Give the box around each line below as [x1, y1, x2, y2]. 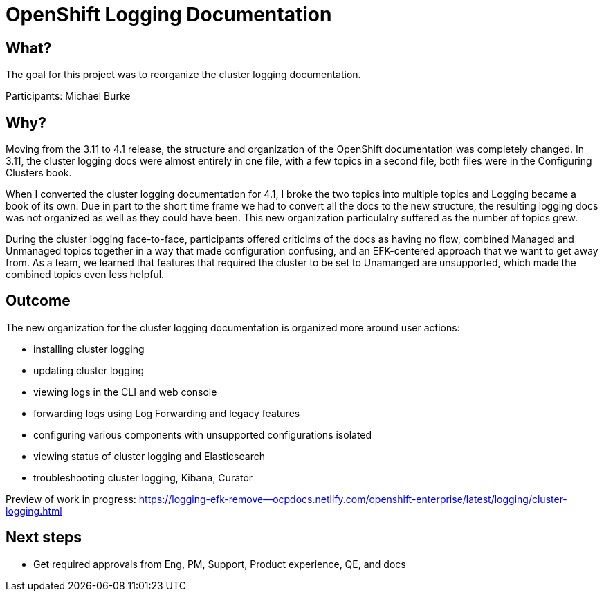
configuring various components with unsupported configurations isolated [33, 428, 372, 441]
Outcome [6, 292, 71, 310]
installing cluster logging [33, 342, 145, 355]
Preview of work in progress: [6, 493, 136, 505]
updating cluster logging [33, 364, 145, 376]
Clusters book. [6, 167, 72, 179]
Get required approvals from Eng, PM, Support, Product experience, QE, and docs [33, 558, 406, 570]
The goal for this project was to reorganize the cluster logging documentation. [6, 68, 361, 81]
